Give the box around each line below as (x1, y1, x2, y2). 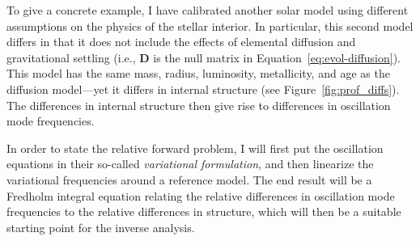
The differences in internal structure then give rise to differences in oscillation (6, 96, 391, 113)
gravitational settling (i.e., (6, 49, 136, 66)
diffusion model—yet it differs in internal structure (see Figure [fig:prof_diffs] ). (6, 80, 400, 97)
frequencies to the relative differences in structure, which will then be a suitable (6, 203, 401, 220)
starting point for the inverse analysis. (6, 218, 195, 235)
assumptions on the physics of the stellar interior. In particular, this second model (6, 17, 414, 34)
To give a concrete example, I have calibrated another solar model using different (6, 2, 409, 18)
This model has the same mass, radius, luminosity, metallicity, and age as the (6, 65, 390, 82)
